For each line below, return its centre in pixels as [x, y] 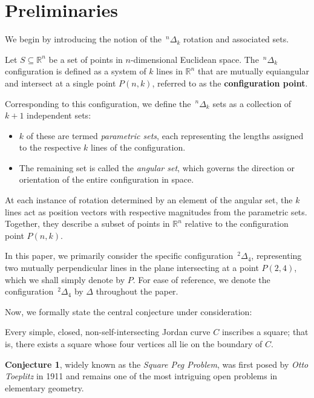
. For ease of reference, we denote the [201, 279]
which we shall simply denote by [65, 279]
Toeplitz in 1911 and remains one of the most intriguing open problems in [141, 376]
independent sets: [59, 115]
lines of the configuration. [138, 147]
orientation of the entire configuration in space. [106, 179]
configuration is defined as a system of [76, 71]
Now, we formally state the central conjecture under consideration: [129, 311]
